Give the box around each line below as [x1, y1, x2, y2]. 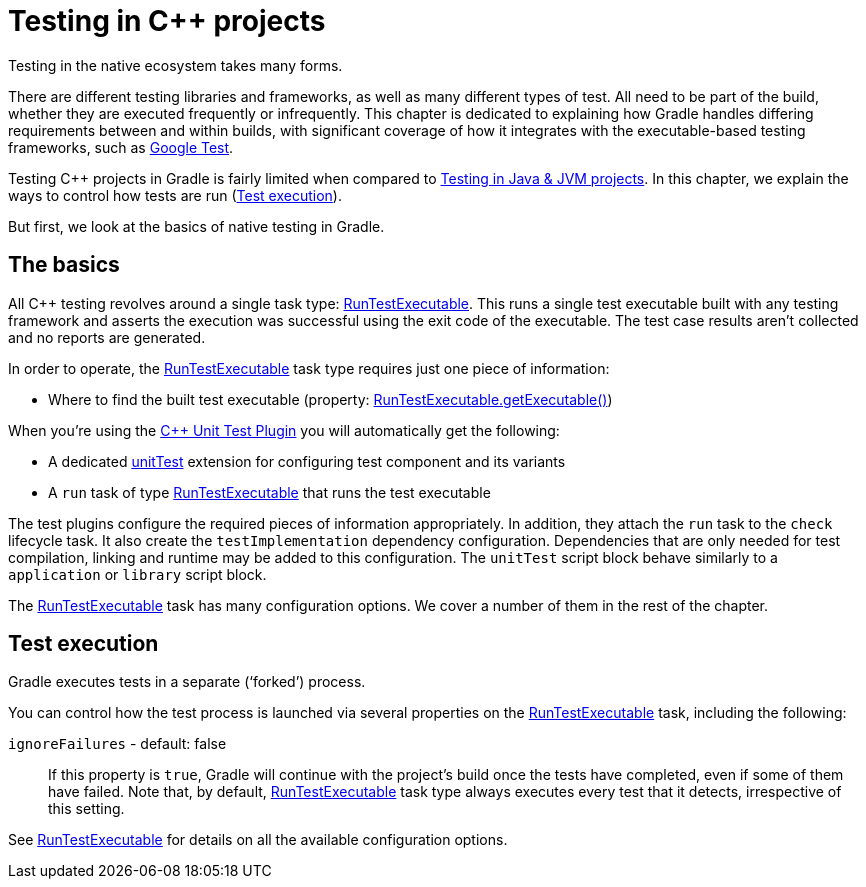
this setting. [48, 800, 125, 818]
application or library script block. [8, 565, 267, 583]
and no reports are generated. [8, 328, 206, 346]
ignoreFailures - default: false [8, 735, 227, 753]
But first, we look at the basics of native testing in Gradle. [8, 217, 385, 235]
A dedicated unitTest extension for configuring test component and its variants [48, 452, 566, 470]
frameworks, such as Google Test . [8, 138, 234, 156]
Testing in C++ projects [8, 4, 326, 38]
